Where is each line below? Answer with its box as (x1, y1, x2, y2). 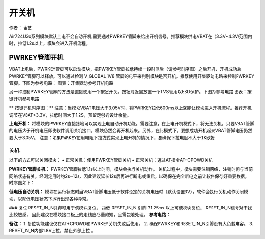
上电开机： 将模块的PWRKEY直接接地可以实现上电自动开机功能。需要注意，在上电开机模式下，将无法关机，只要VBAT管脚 (9, 120, 255, 126)
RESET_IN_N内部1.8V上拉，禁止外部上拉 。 (9, 228, 96, 234)
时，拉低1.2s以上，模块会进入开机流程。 (9, 40, 90, 46)
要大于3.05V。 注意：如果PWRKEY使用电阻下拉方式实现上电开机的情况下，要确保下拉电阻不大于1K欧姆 (9, 134, 215, 140)
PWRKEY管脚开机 (9, 53, 64, 61)
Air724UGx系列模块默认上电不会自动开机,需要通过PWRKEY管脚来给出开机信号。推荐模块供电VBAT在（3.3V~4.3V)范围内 (9, 33, 253, 39)
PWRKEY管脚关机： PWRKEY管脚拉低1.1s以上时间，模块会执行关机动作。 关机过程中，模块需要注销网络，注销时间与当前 (9, 166, 253, 172)
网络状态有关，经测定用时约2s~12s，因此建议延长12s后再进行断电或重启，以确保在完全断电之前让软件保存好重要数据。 (9, 173, 250, 179)
